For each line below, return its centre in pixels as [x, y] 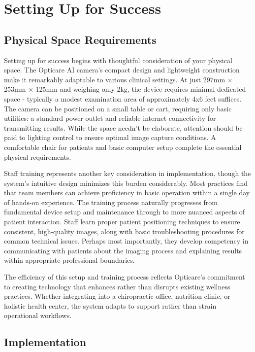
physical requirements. [38, 157]
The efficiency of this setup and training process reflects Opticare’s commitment [125, 277]
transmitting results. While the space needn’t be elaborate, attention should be [123, 127]
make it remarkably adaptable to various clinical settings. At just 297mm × [118, 79]
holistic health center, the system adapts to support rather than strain [110, 305]
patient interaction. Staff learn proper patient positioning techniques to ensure [122, 222]
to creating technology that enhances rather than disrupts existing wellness [117, 286]
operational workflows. [38, 315]
